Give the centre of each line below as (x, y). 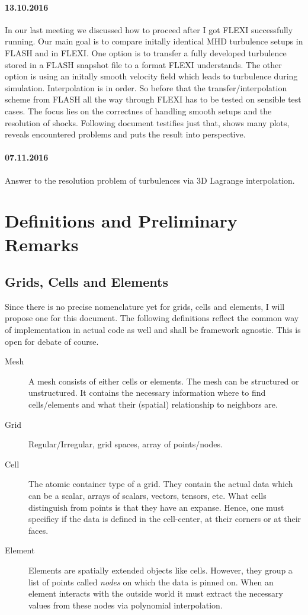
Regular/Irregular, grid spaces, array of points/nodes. (126, 444)
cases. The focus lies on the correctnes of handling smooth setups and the (138, 110)
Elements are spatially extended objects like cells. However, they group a (161, 570)
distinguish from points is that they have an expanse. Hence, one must (156, 507)
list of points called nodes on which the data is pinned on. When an (151, 582)
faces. (38, 530)
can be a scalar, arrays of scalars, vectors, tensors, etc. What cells (147, 496)
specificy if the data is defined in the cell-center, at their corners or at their (165, 519)
